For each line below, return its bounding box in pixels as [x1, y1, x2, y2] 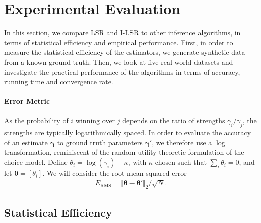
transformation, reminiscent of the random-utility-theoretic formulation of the [4, 147, 244, 157]
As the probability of [4, 115, 69, 126]
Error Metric [4, 96, 50, 106]
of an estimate [4, 137, 48, 147]
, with [128, 157, 147, 167]
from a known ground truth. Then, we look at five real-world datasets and [4, 56, 233, 67]
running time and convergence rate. [4, 76, 113, 87]
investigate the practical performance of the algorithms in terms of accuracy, [4, 66, 240, 77]
